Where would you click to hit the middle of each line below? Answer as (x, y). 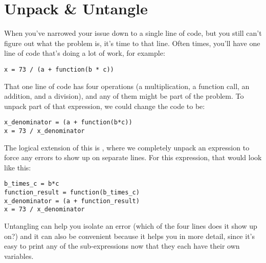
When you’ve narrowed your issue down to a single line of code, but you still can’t (133, 33)
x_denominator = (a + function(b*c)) (68, 123)
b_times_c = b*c (32, 184)
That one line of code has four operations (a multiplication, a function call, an (127, 86)
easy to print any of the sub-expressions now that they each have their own (122, 246)
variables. (19, 256)
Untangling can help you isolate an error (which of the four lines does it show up (131, 226)
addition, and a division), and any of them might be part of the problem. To (124, 96)
